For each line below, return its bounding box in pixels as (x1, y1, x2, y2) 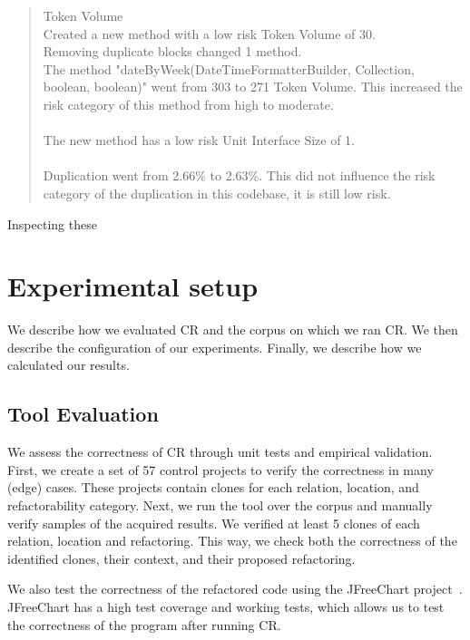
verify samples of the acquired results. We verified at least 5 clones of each (7, 513, 420, 532)
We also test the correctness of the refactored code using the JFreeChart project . (7, 579, 463, 598)
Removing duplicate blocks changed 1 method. (43, 42, 302, 61)
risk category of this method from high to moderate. (43, 94, 334, 113)
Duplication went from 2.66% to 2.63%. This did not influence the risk (43, 166, 436, 185)
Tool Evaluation (7, 400, 159, 428)
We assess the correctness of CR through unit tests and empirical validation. (7, 442, 433, 461)
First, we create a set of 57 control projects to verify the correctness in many (7, 460, 434, 479)
